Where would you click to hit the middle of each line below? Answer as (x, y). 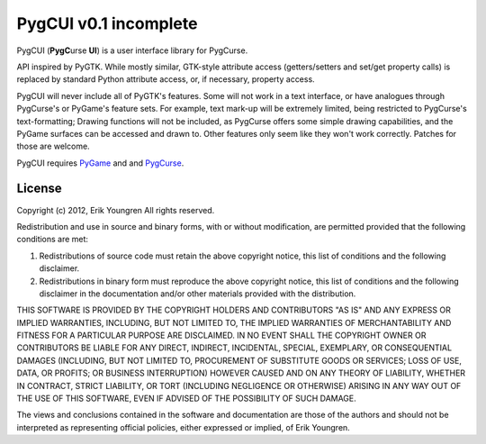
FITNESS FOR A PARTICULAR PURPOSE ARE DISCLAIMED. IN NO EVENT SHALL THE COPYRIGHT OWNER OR (221, 335)
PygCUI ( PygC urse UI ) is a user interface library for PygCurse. (132, 50)
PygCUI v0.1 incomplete (107, 23)
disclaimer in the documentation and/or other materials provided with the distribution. (198, 294)
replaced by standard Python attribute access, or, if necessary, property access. (166, 79)
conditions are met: (53, 240)
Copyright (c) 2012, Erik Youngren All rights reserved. (116, 210)
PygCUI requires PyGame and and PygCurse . (100, 163)
